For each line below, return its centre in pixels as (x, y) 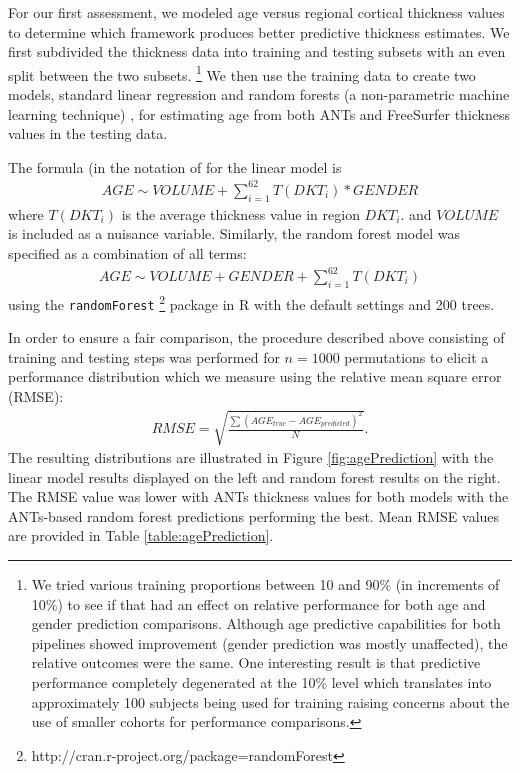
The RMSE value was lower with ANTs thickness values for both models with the (258, 496)
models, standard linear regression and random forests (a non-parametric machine (259, 94)
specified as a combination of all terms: (127, 252)
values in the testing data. (88, 133)
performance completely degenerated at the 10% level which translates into (261, 682)
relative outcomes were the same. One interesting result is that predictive (256, 662)
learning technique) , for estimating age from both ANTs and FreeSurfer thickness (259, 113)
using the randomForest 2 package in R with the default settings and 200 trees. (251, 302)
